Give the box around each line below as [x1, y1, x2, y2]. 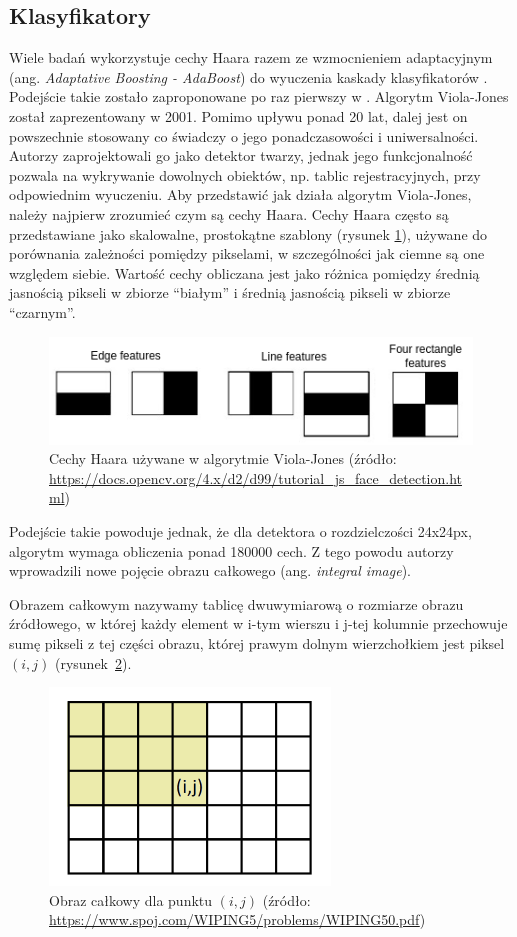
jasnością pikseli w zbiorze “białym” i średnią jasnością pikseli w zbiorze [9, 282, 451, 303]
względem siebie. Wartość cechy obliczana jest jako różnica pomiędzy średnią [9, 262, 480, 283]
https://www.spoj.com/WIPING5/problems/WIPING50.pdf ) [49, 909, 426, 930]
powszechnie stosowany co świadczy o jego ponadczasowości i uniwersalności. [9, 125, 479, 146]
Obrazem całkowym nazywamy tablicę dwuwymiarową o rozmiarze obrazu [9, 593, 464, 614]
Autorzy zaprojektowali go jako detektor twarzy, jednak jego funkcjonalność [9, 145, 473, 166]
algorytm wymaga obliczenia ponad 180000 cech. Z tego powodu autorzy [9, 540, 454, 561]
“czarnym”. [9, 301, 76, 322]
